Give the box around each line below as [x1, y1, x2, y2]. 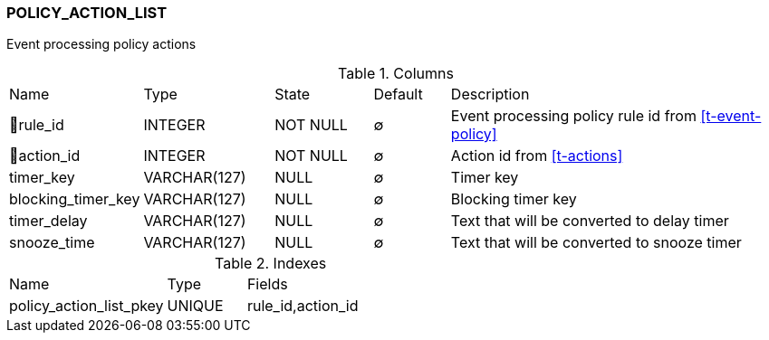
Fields [246, 275, 288, 294]
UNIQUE [167, 297, 224, 316]
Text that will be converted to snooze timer [450, 233, 742, 252]
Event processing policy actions [6, 36, 197, 52]
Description [450, 85, 530, 104]
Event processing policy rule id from [450, 107, 697, 126]
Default [373, 85, 423, 104]
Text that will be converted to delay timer [450, 212, 729, 231]
